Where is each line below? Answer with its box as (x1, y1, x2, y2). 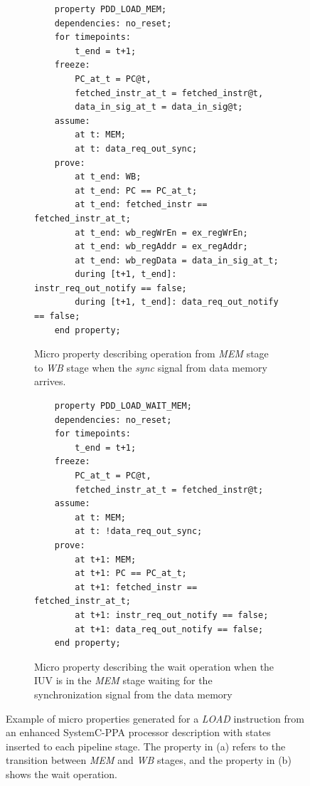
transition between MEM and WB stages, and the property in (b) (6, 753, 292, 767)
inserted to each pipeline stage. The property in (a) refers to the (6, 738, 286, 753)
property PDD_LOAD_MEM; (54, 4, 167, 14)
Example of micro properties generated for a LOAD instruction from (6, 711, 304, 725)
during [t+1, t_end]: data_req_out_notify (75, 297, 279, 308)
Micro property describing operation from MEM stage (34, 346, 269, 361)
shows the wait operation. (6, 766, 117, 781)
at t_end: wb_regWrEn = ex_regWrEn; (75, 227, 248, 238)
